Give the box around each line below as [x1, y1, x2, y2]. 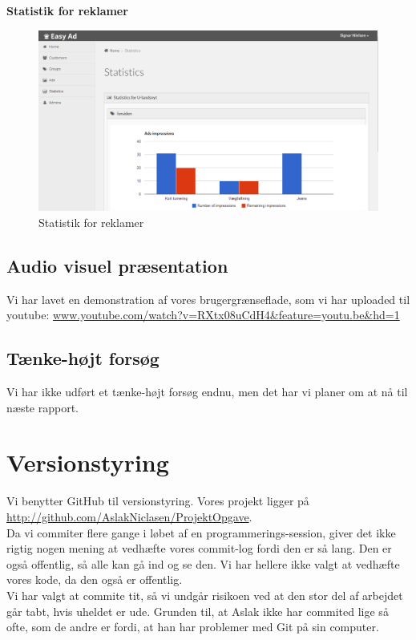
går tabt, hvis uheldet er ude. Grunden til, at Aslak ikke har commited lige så [6, 602, 389, 619]
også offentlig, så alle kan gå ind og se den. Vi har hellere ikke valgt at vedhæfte [6, 555, 400, 572]
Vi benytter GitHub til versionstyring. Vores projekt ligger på [6, 492, 309, 509]
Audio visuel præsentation [6, 253, 228, 277]
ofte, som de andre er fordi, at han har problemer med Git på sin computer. [6, 618, 379, 635]
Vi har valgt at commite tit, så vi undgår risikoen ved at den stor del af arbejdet [6, 586, 403, 603]
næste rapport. [6, 399, 79, 415]
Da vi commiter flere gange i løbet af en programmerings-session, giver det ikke [6, 524, 396, 541]
